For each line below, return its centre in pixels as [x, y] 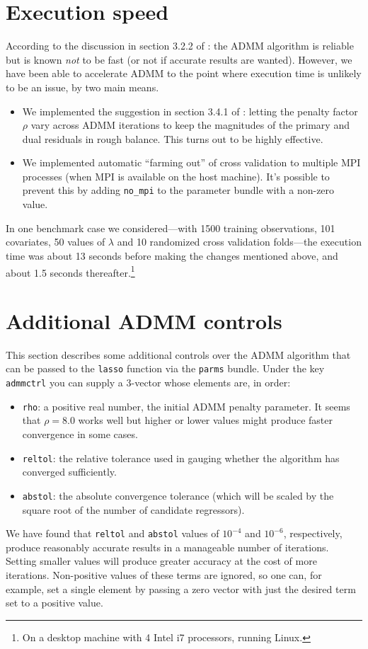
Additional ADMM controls [144, 320]
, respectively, [313, 533]
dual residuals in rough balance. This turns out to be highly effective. [173, 138]
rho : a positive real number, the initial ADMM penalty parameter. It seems [186, 406]
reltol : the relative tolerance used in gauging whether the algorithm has [181, 458]
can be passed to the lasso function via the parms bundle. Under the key [165, 368]
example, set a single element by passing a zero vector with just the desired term [181, 588]
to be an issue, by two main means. [82, 87]
